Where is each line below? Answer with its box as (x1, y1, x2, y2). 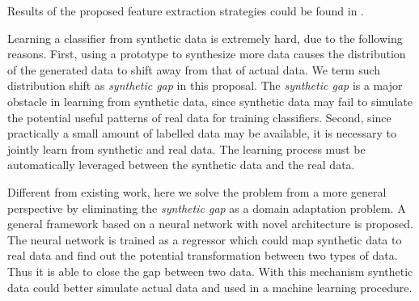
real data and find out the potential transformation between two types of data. (7, 247, 398, 264)
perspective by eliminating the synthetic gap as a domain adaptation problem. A (7, 199, 406, 216)
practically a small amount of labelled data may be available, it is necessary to (7, 125, 397, 142)
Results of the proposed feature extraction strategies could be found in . (7, 2, 364, 19)
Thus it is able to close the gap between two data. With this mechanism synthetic (7, 262, 413, 279)
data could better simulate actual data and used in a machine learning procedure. (7, 278, 413, 295)
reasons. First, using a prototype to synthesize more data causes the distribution (7, 45, 406, 62)
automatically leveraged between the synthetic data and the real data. (7, 156, 355, 173)
